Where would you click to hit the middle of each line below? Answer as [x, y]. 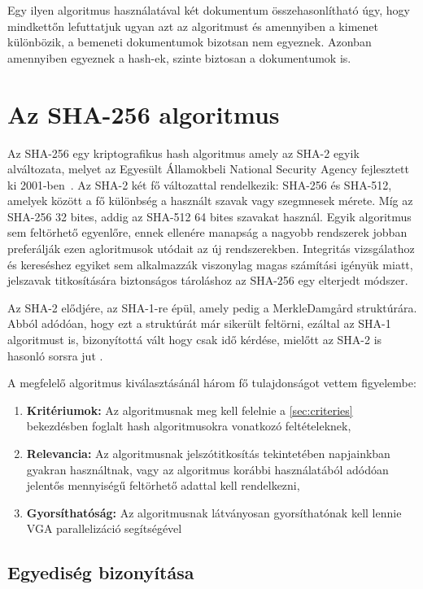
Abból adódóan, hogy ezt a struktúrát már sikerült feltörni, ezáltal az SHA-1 [199, 323]
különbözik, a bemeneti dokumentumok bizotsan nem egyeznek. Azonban [190, 42]
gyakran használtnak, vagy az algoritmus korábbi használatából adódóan [207, 469]
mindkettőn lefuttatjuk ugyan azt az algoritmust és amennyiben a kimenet [193, 26]
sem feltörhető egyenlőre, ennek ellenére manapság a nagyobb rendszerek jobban [207, 232]
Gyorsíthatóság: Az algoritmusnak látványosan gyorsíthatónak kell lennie [214, 512]
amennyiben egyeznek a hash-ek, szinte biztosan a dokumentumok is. [179, 57]
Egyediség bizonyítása [101, 572]
